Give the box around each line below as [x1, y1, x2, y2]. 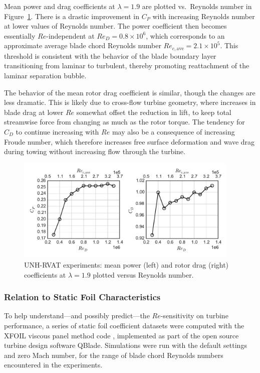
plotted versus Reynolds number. [93, 269, 194, 280]
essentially [4, 30, 36, 41]
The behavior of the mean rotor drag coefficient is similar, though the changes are [4, 87, 255, 97]
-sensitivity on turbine [160, 310, 228, 321]
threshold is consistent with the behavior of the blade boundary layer [4, 50, 216, 61]
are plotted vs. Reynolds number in [142, 1, 252, 11]
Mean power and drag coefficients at [4, 1, 115, 11]
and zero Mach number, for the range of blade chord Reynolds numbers [4, 349, 223, 360]
